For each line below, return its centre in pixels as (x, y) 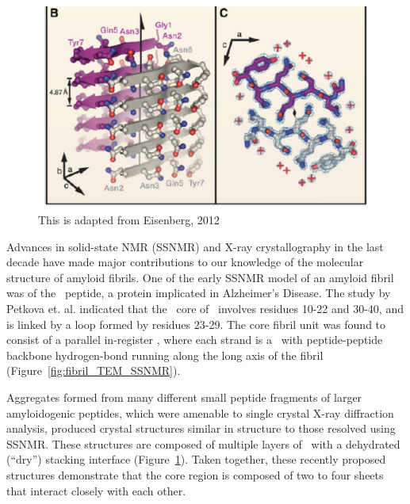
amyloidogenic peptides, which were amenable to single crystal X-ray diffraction (200, 412)
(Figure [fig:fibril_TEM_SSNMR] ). (94, 370)
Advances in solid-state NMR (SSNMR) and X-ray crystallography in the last (195, 246)
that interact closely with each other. (96, 490)
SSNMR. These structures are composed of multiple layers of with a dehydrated (203, 443)
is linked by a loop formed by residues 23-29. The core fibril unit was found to (196, 324)
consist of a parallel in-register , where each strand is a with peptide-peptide (195, 340)
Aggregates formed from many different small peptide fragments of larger (184, 397)
